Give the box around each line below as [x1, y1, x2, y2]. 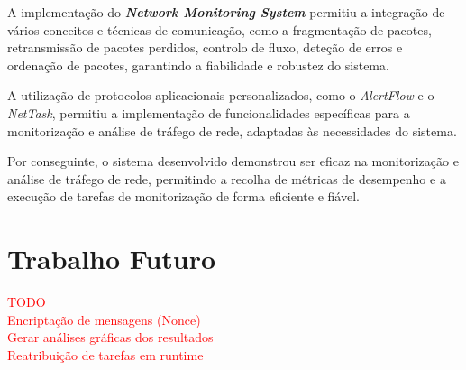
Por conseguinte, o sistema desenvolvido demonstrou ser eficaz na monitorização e [7, 152, 459, 171]
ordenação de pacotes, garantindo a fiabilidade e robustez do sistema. [7, 55, 389, 74]
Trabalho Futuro [7, 240, 216, 277]
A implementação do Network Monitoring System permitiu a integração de [7, 3, 445, 21]
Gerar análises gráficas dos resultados [7, 328, 214, 347]
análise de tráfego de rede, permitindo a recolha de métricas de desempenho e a [7, 169, 446, 188]
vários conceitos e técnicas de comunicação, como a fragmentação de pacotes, [7, 20, 432, 39]
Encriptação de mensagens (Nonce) [7, 310, 201, 328]
